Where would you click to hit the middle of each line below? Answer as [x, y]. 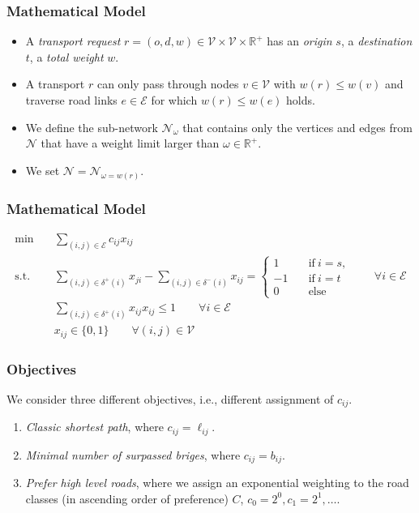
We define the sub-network [92, 127]
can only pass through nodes [168, 84]
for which [174, 100]
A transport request [73, 41]
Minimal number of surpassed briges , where [133, 454]
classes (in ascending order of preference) [127, 498]
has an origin [299, 41]
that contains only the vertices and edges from [297, 127]
